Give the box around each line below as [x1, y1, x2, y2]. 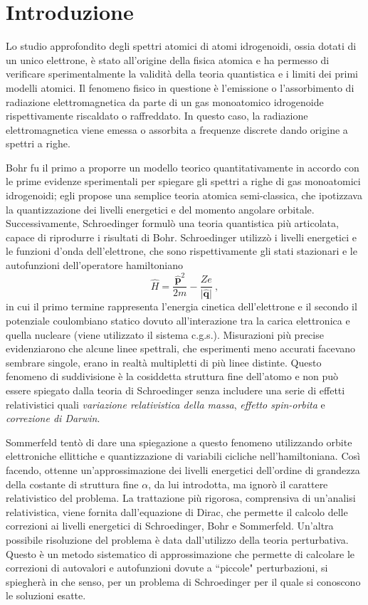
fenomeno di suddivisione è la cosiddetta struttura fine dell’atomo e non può [6, 369, 339, 384]
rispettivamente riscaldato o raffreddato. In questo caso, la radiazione [6, 108, 308, 123]
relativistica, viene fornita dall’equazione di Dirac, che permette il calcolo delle [6, 504, 348, 519]
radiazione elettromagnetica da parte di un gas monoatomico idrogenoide [6, 94, 324, 109]
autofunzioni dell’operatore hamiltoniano [6, 258, 184, 273]
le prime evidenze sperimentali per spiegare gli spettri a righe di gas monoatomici [6, 174, 361, 189]
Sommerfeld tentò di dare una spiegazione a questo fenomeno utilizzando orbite [6, 434, 352, 449]
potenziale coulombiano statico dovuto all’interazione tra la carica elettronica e [6, 313, 350, 328]
